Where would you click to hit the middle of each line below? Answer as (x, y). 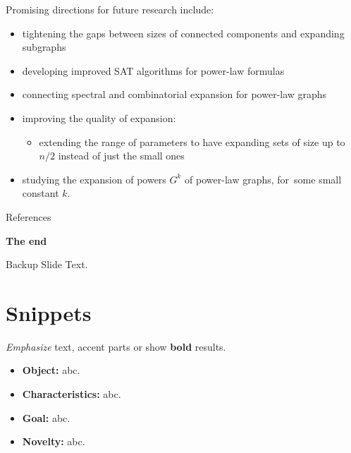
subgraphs (44, 47)
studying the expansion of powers (94, 179)
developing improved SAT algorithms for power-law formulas (153, 70)
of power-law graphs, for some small (263, 179)
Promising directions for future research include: (110, 9)
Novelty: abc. (54, 441)
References (29, 216)
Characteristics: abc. (72, 394)
